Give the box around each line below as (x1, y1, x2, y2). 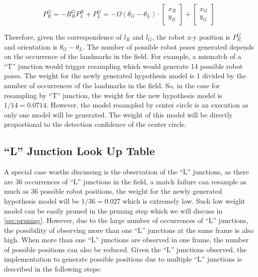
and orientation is (4, 41, 58, 52)
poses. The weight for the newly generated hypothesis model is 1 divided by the (4, 70, 247, 81)
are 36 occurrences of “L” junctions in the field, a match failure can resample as (4, 176, 247, 186)
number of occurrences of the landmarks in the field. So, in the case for (4, 80, 220, 90)
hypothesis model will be (4, 195, 79, 206)
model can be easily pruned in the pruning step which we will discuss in (4, 205, 223, 216)
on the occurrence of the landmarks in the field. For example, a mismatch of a (4, 51, 242, 61)
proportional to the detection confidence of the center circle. (4, 119, 187, 129)
